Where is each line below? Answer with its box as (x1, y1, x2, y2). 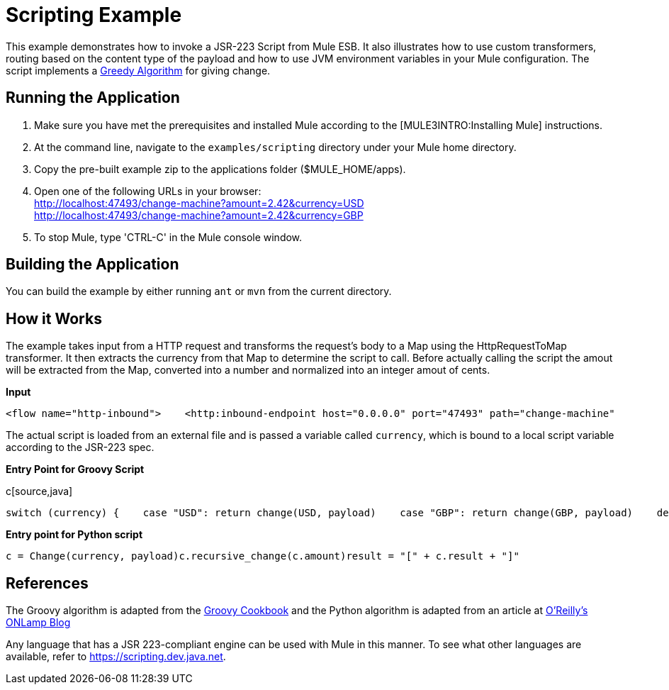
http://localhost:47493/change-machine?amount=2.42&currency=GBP (34, 208, 364, 221)
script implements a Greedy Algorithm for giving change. (6, 64, 271, 77)
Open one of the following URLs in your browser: (34, 184, 262, 197)
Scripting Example (6, 3, 182, 27)
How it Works (6, 309, 102, 328)
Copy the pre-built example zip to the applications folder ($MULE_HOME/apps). (34, 162, 406, 175)
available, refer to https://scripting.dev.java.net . (6, 650, 226, 663)
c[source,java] (6, 485, 73, 498)
